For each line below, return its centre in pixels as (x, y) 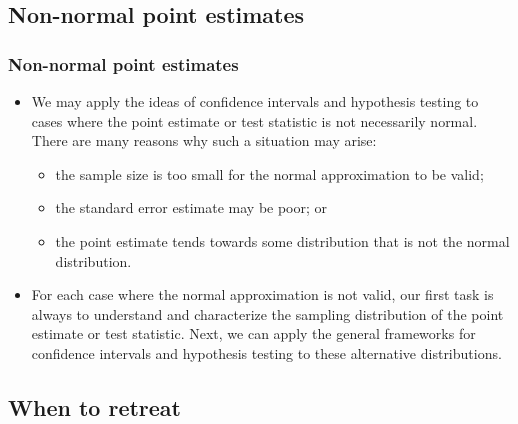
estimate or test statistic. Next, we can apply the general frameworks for (253, 333)
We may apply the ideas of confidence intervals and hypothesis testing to (255, 101)
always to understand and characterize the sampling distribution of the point (267, 313)
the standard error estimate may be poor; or (191, 207)
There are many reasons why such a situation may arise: (204, 140)
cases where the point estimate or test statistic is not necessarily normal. (254, 120)
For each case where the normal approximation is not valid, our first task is (262, 294)
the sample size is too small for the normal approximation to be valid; (269, 173)
